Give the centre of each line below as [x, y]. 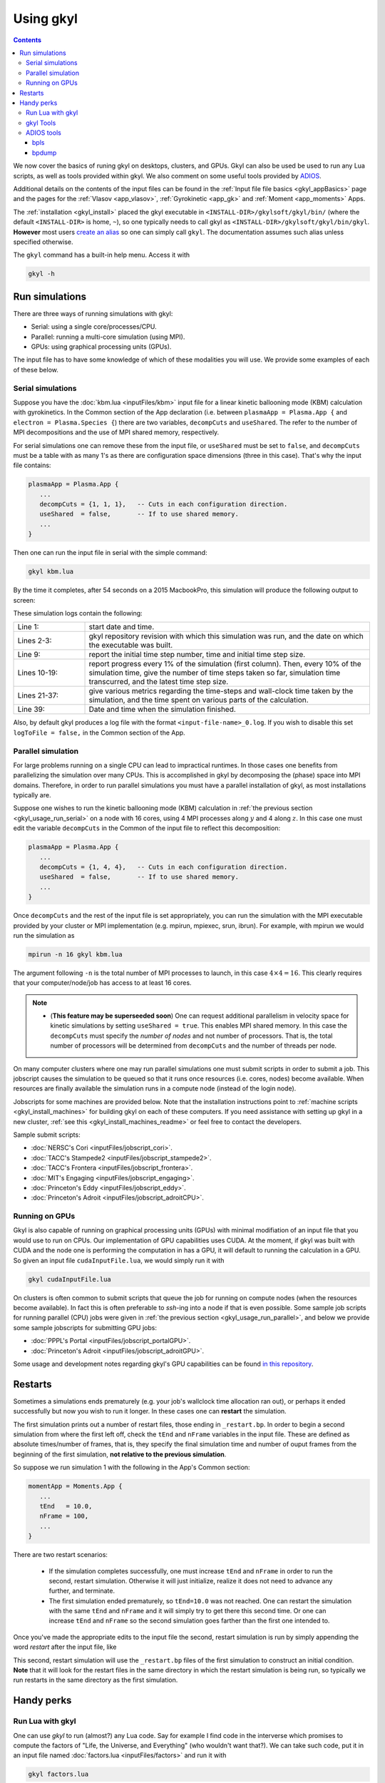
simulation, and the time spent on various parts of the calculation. [199, 700]
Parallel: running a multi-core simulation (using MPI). [108, 337]
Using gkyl [46, 19]
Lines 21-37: [38, 695]
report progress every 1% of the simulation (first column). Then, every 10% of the [225, 664]
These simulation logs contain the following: [78, 613]
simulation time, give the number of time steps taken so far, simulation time [215, 673]
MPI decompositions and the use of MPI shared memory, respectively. [116, 432]
